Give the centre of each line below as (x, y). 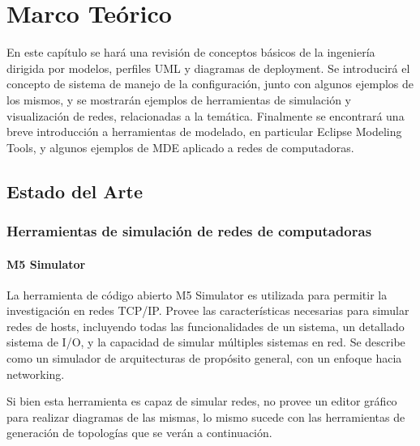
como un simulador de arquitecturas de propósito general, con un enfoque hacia (204, 358)
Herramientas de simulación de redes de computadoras (189, 230)
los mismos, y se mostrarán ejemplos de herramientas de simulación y (179, 99)
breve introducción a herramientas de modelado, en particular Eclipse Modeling (204, 132)
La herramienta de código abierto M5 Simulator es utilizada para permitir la (197, 294)
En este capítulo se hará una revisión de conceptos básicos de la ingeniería (191, 52)
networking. (36, 374)
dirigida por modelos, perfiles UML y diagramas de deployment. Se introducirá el (208, 68)
